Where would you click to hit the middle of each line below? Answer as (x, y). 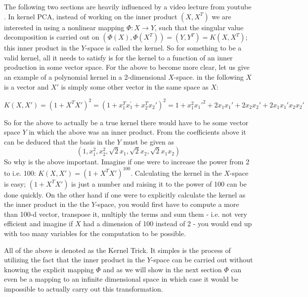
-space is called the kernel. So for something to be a (163, 48)
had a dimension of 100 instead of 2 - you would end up (168, 223)
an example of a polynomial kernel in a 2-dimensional (85, 76)
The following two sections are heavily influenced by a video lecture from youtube (128, 6)
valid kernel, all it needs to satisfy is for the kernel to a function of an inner (118, 57)
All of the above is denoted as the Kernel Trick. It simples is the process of (117, 250)
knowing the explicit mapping (49, 269)
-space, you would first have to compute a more (167, 204)
